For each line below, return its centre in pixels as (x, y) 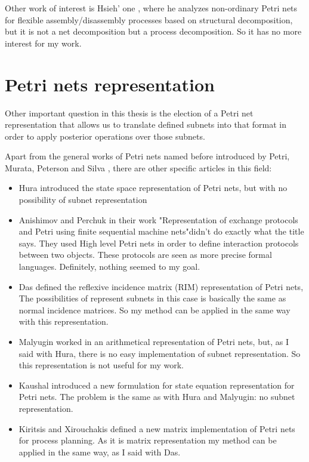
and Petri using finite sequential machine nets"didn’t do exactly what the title (161, 231)
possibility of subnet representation (83, 200)
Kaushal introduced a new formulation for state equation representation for (157, 385)
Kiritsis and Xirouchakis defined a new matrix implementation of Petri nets (157, 428)
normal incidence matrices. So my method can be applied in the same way (154, 309)
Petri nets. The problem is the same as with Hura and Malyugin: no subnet (157, 397)
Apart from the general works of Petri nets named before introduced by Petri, (147, 156)
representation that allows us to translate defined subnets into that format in (146, 124)
